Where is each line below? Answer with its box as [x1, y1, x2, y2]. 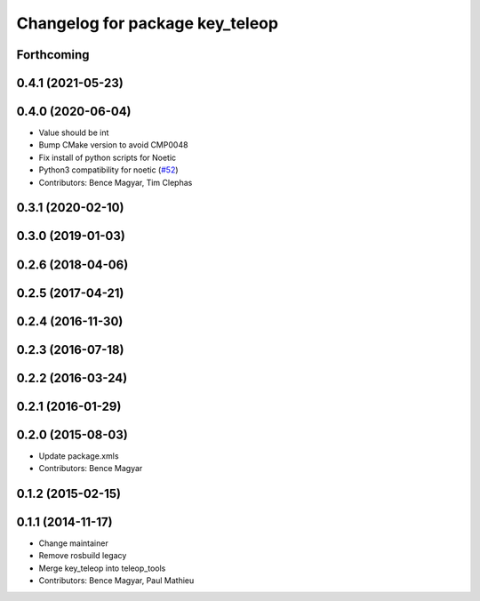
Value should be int [38, 127, 109, 138]
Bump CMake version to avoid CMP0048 [38, 140, 188, 150]
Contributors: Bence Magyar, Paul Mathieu [38, 575, 195, 586]
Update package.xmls [38, 450, 119, 461]
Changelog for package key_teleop [16, 13, 279, 33]
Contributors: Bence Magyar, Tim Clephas [38, 177, 193, 188]
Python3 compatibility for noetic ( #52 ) [38, 164, 179, 175]
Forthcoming [16, 47, 90, 62]
